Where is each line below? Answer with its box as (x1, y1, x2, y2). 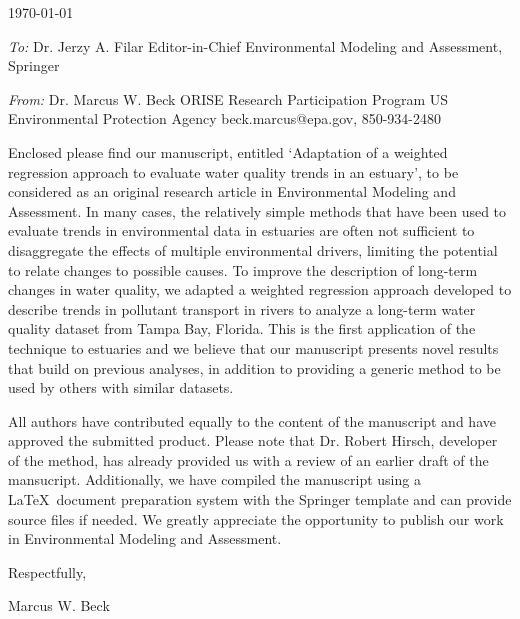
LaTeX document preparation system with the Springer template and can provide (8, 489, 512, 510)
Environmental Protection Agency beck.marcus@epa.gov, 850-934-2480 (8, 108, 442, 129)
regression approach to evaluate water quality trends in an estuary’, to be (8, 161, 459, 182)
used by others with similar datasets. (8, 377, 234, 398)
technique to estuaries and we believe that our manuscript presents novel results (8, 337, 499, 358)
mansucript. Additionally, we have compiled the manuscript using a (8, 469, 421, 490)
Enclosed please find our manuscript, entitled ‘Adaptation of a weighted (8, 141, 448, 162)
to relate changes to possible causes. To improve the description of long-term (8, 259, 478, 280)
